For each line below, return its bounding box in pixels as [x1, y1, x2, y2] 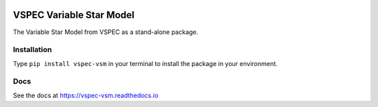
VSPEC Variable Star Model [13, 9, 135, 21]
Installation [13, 45, 52, 55]
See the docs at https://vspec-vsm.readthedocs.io [13, 91, 159, 99]
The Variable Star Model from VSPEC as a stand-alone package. [13, 28, 199, 36]
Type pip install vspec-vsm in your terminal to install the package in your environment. [13, 59, 278, 67]
